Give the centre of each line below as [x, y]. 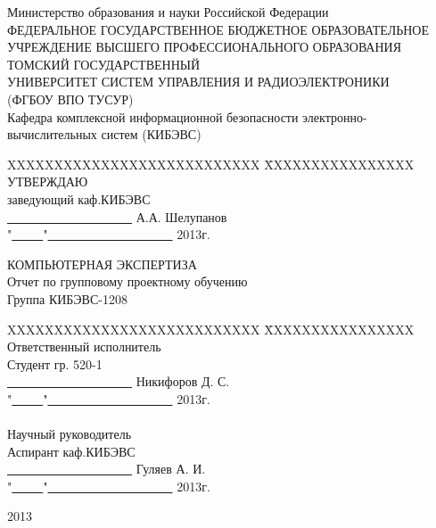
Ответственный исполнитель [84, 346]
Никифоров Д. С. [183, 381]
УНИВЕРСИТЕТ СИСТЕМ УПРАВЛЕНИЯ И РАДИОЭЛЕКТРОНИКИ [198, 82]
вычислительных [52, 134]
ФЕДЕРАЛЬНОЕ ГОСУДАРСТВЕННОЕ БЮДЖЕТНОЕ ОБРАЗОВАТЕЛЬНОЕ [218, 29]
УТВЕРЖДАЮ [48, 181]
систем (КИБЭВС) [151, 134]
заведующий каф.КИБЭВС [79, 198]
